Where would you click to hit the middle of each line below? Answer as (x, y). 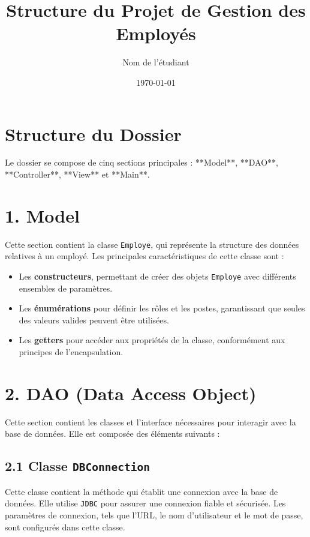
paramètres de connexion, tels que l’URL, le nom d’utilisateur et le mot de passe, (154, 514)
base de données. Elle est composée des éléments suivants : (112, 433)
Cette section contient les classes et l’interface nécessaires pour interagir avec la (151, 421)
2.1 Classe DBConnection (77, 466)
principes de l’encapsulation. (71, 352)
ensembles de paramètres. (66, 288)
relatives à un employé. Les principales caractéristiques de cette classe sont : (145, 256)
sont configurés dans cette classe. (65, 526)
